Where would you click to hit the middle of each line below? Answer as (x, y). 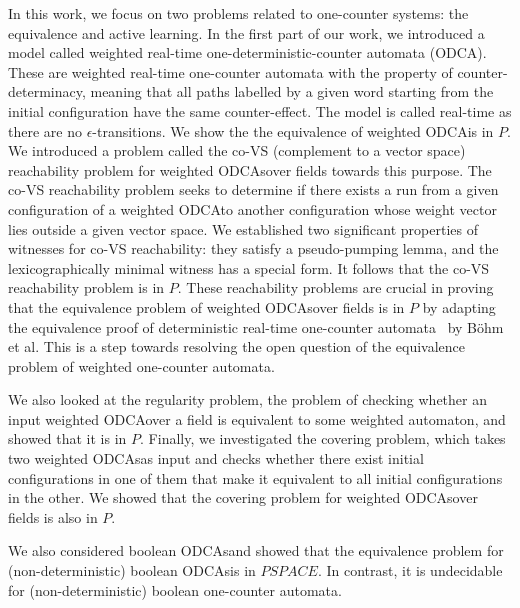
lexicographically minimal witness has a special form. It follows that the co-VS (249, 267)
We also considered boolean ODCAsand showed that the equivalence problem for (256, 550)
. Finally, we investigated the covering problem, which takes (323, 438)
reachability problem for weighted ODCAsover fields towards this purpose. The (250, 169)
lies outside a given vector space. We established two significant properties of (243, 228)
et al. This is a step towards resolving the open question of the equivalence (237, 346)
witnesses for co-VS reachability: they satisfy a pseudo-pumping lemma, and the (253, 248)
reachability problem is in (86, 287)
